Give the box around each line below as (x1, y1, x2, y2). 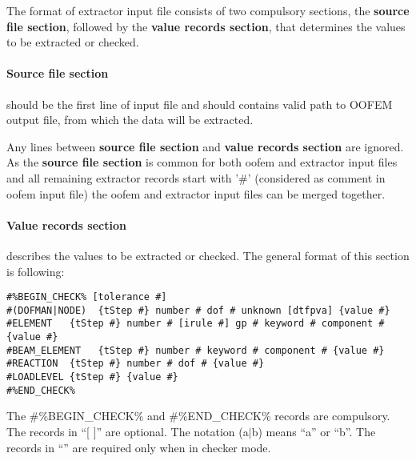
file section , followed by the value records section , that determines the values (6, 18, 406, 34)
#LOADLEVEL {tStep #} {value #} (6, 371, 178, 383)
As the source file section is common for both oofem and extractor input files (6, 154, 398, 170)
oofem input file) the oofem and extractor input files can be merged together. (6, 185, 386, 202)
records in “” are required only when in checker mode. (6, 439, 271, 455)
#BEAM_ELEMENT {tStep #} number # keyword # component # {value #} (6, 344, 385, 356)
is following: (6, 263, 65, 279)
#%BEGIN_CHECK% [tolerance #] (6, 291, 167, 303)
